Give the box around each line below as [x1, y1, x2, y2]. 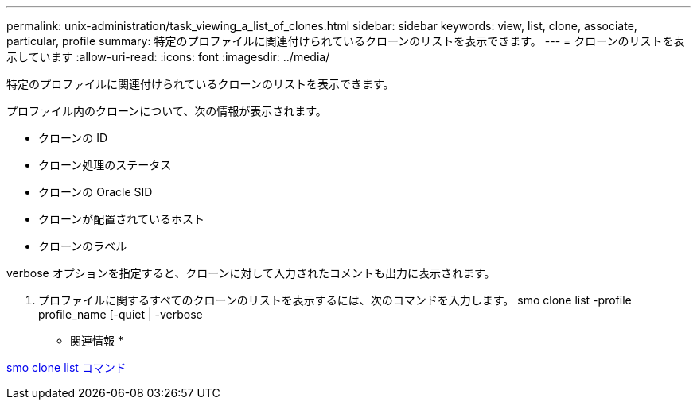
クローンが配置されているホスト [38, 212, 204, 226]
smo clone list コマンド [6, 361, 127, 374]
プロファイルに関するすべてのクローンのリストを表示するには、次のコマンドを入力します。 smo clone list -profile [38, 293, 632, 307]
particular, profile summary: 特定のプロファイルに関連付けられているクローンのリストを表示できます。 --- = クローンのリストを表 [6, 34, 685, 48]
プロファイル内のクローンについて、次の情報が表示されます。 [6, 104, 327, 118]
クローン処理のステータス [38, 158, 172, 172]
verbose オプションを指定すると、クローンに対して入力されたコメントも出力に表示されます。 [6, 266, 496, 280]
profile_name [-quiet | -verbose [38, 307, 203, 321]
